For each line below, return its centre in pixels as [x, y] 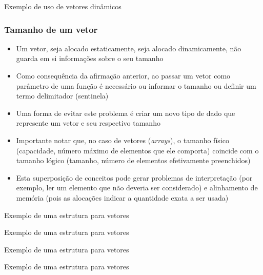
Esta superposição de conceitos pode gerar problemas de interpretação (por [134, 177]
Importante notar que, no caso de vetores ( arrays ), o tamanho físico [123, 140]
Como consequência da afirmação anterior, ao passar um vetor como [123, 75]
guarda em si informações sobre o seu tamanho [90, 58]
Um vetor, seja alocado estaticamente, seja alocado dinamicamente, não [129, 48]
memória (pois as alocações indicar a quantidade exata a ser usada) [122, 197]
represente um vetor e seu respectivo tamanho [88, 123]
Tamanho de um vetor [51, 29]
